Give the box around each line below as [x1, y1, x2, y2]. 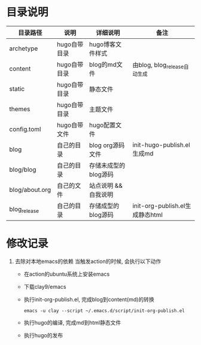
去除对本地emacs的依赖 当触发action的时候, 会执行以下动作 [14, 258, 162, 265]
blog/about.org [9, 185, 51, 194]
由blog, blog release [132, 60, 184, 71]
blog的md [89, 60, 117, 69]
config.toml [9, 125, 41, 133]
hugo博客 [89, 40, 116, 48]
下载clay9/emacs [23, 283, 66, 290]
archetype [9, 44, 38, 53]
